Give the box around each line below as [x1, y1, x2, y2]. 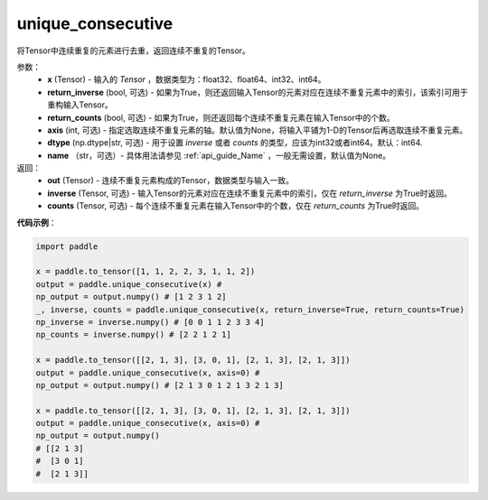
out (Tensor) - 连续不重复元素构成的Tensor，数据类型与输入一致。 [47, 175, 294, 186]
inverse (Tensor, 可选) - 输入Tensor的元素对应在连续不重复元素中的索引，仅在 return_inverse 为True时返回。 [47, 188, 452, 199]
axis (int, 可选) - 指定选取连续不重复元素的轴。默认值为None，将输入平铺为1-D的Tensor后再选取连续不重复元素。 [47, 125, 468, 135]
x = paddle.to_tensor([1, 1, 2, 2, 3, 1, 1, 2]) [35, 266, 256, 277]
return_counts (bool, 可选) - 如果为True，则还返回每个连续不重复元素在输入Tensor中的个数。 [47, 112, 395, 123]
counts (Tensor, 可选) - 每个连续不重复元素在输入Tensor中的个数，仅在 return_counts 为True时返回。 [47, 200, 425, 211]
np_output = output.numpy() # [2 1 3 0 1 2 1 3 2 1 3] [35, 380, 284, 390]
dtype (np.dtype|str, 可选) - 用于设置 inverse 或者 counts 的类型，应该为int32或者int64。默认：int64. [47, 137, 423, 148]
